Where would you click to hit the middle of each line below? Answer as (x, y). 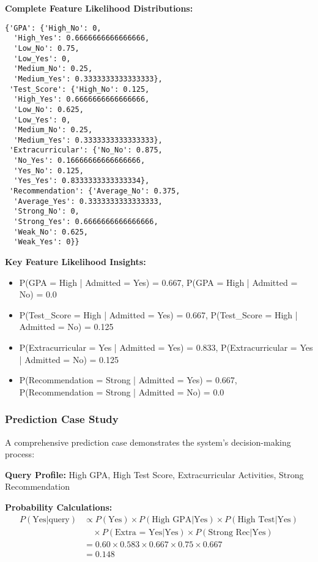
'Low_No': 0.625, (49, 109)
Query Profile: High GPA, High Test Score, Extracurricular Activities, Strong (154, 474)
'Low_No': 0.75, (46, 48)
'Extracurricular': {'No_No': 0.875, (86, 150)
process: (20, 454)
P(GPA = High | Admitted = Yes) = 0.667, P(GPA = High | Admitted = (158, 282)
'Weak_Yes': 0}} (46, 242)
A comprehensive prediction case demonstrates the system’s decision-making (148, 442)
